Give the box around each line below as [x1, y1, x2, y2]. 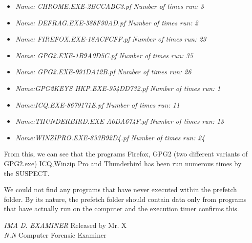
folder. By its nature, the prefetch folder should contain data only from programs [4, 194, 247, 204]
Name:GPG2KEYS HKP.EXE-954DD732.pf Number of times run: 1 [15, 83, 221, 93]
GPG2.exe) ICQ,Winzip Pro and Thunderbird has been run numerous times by [4, 158, 242, 168]
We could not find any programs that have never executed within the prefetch [4, 184, 237, 195]
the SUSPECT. [4, 168, 50, 178]
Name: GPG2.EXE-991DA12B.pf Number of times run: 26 [15, 66, 191, 77]
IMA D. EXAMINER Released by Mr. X [4, 220, 126, 230]
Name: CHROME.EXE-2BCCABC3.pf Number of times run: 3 [15, 1, 204, 11]
